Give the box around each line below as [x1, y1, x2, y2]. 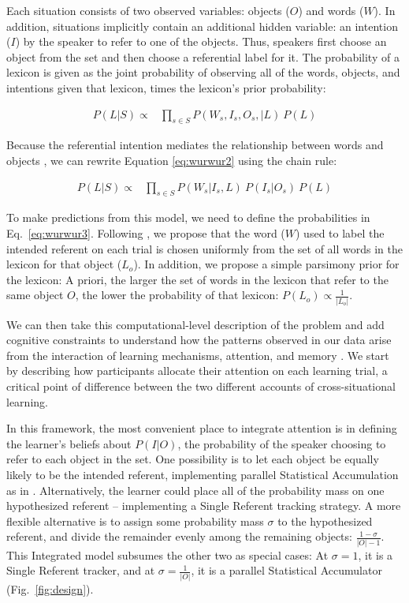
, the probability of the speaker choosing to [177, 435, 386, 451]
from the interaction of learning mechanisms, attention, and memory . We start [6, 346, 389, 363]
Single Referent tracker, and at [6, 562, 155, 579]
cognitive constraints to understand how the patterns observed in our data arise [6, 331, 392, 348]
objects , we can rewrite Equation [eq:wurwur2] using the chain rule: [6, 152, 337, 168]
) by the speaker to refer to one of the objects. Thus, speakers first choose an [15, 33, 387, 50]
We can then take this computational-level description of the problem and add [6, 316, 385, 332]
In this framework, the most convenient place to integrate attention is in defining [6, 420, 397, 436]
